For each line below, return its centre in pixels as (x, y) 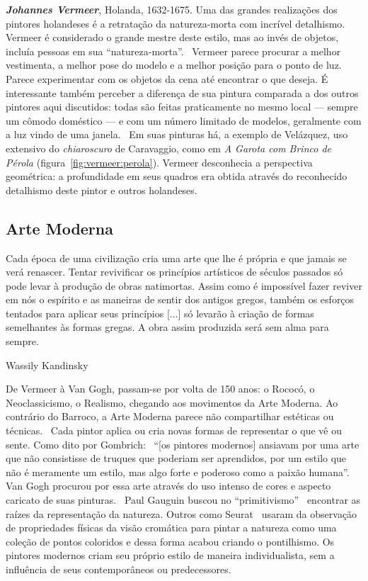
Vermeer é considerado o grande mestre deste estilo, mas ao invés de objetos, (172, 37)
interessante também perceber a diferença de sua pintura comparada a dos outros (182, 92)
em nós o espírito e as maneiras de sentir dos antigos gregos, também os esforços (180, 299)
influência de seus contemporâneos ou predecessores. (119, 569)
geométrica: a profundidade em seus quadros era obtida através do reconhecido (177, 176)
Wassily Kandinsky (47, 365)
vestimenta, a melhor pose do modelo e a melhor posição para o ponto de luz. (174, 65)
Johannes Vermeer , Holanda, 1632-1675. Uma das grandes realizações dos (172, 9)
